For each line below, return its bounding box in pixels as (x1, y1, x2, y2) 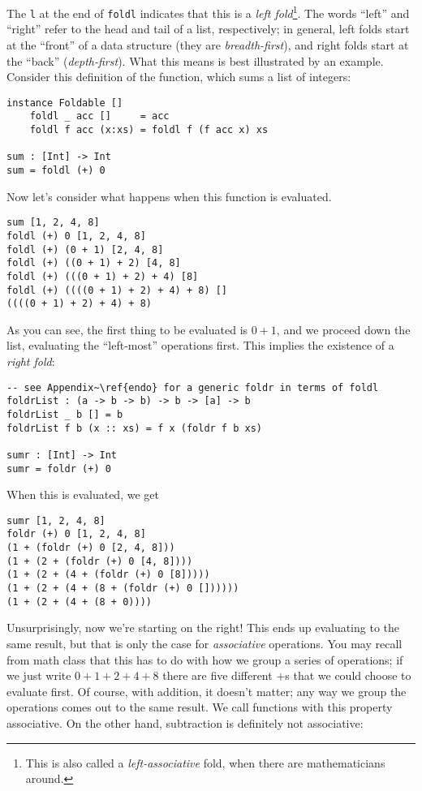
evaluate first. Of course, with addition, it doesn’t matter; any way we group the (6, 682, 407, 699)
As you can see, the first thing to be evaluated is (6, 320, 248, 337)
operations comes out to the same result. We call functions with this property (6, 699, 393, 716)
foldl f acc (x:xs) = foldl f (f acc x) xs (29, 124, 269, 135)
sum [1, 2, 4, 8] (6, 217, 100, 229)
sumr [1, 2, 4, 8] (6, 514, 105, 527)
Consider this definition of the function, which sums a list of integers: (6, 68, 351, 85)
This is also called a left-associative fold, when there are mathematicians (25, 754, 385, 771)
